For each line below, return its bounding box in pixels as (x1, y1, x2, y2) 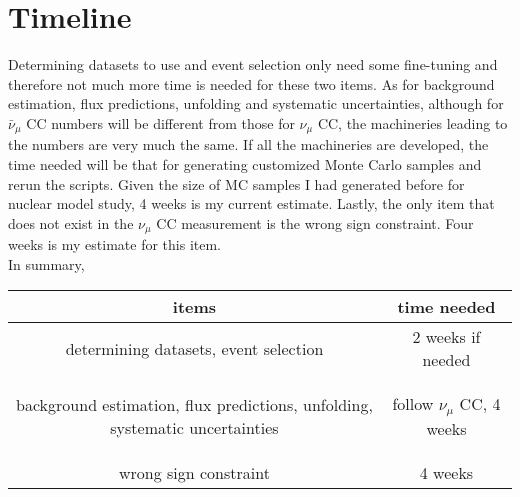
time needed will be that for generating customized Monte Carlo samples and (8, 153, 482, 174)
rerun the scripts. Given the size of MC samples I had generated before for (8, 173, 465, 194)
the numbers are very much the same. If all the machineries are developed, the (8, 134, 489, 155)
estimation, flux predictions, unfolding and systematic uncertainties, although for (8, 93, 504, 114)
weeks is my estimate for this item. (8, 234, 222, 255)
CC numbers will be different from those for (26, 112, 295, 133)
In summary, (8, 253, 85, 274)
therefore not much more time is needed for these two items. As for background (8, 73, 495, 94)
